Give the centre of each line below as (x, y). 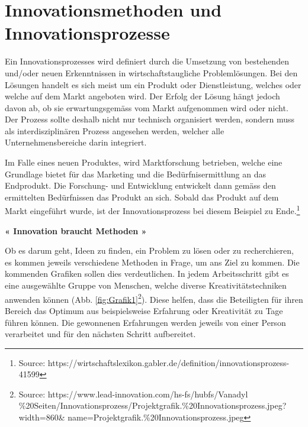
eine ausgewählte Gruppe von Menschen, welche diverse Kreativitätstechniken (146, 285)
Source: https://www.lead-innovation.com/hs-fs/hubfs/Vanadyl (133, 394)
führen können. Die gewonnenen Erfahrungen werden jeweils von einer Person (145, 322)
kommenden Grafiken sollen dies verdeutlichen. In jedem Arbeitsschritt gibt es (147, 274)
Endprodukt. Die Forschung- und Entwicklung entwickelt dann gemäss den (140, 185)
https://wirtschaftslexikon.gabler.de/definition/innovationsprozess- (169, 362)
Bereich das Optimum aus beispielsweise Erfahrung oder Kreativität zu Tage (144, 310)
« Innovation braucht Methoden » (76, 230)
